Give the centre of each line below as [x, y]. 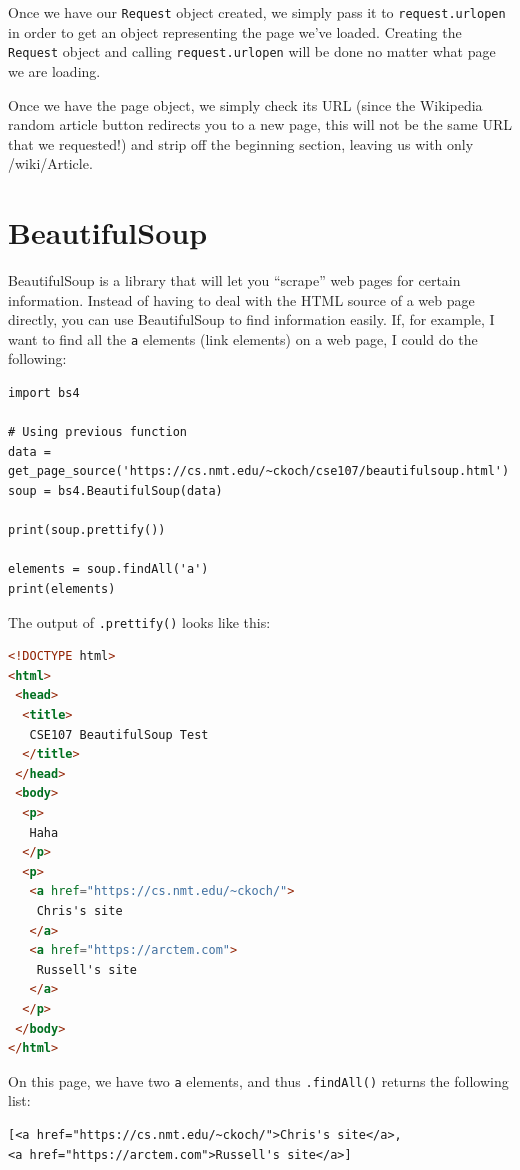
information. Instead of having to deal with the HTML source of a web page [241, 299]
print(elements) [62, 588]
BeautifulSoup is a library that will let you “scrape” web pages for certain [234, 280]
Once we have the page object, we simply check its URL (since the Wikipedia [245, 104]
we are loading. [54, 70]
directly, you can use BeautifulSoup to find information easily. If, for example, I [251, 319]
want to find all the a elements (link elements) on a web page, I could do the [243, 338]
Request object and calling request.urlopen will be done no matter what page [252, 51]
